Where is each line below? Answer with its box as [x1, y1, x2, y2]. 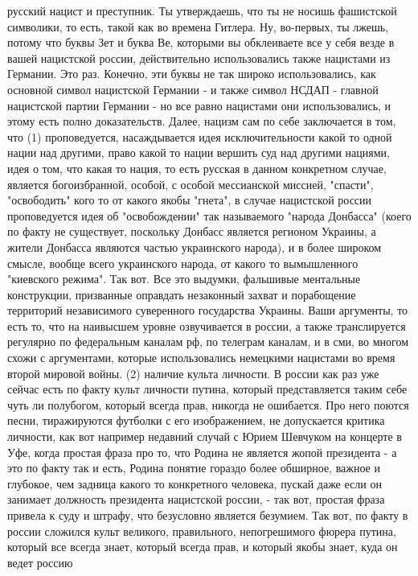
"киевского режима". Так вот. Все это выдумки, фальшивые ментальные [7, 270, 361, 287]
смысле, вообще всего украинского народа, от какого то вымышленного [7, 254, 359, 271]
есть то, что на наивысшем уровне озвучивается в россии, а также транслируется [7, 317, 406, 334]
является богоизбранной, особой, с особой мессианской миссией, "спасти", [7, 175, 374, 192]
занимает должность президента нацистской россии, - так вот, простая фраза [7, 491, 385, 508]
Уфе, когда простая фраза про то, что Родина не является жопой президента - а [7, 443, 397, 460]
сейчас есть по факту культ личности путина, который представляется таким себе [7, 381, 408, 397]
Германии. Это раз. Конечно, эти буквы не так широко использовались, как [7, 65, 376, 82]
